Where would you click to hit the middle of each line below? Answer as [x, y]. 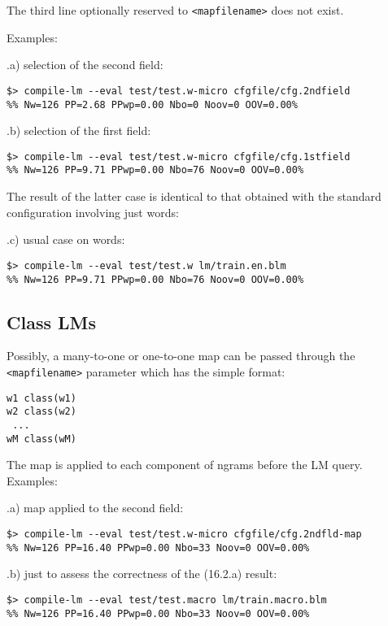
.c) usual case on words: [66, 239]
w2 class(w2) [41, 412]
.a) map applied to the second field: [95, 508]
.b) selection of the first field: [79, 130]
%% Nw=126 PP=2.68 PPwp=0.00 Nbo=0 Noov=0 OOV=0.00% [152, 104]
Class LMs [51, 322]
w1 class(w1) [41, 398]
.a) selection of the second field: [85, 65]
